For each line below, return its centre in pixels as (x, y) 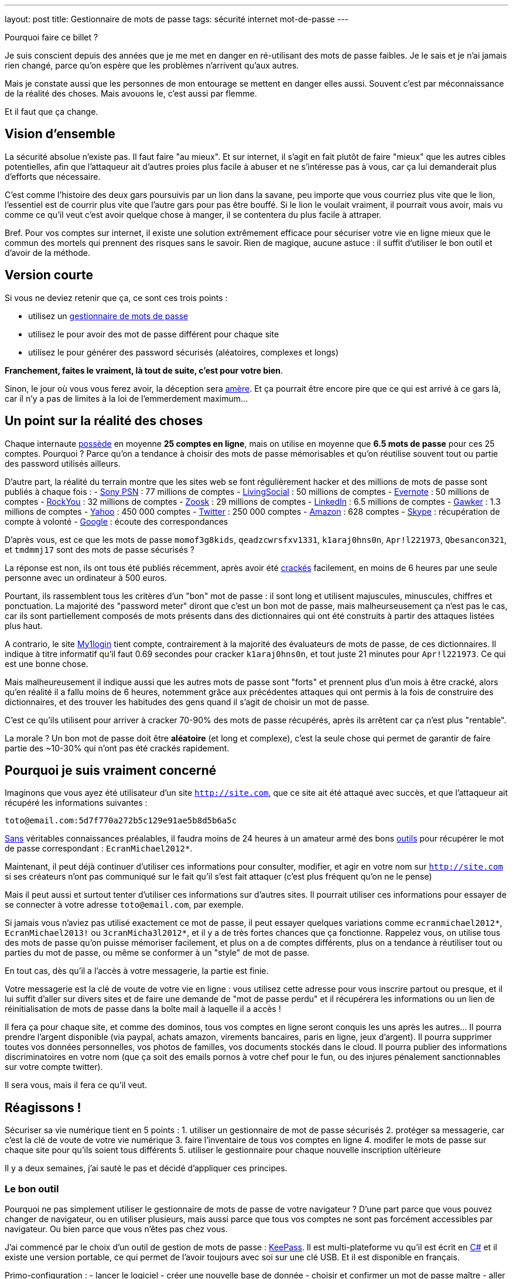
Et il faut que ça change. (52, 112)
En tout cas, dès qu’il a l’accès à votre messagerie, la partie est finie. (137, 971)
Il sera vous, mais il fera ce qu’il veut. (76, 1085)
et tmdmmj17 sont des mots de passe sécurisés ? (100, 549)
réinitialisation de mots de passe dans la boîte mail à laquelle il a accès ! (143, 1009)
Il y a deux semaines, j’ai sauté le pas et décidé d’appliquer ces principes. (146, 1168)
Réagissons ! (43, 1107)
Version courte (49, 275)
